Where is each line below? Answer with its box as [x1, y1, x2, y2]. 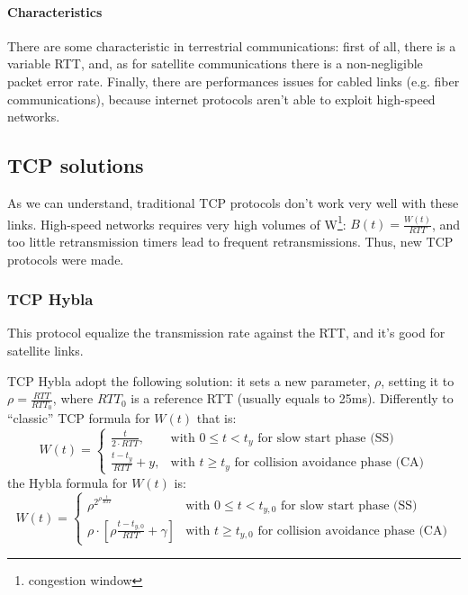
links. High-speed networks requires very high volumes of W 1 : [7, 212, 346, 233]
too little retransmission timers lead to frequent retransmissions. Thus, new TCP [7, 232, 454, 251]
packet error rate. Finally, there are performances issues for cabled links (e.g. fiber [7, 71, 460, 90]
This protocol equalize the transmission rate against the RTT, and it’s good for [7, 323, 445, 342]
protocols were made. [7, 249, 124, 268]
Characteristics [7, 2, 103, 21]
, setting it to [381, 371, 454, 390]
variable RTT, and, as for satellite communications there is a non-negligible [7, 54, 423, 73]
